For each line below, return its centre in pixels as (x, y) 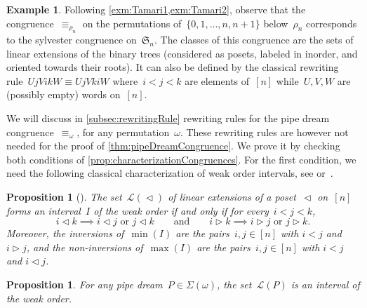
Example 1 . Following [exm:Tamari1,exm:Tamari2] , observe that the (156, 9)
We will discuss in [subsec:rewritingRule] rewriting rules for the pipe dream (168, 118)
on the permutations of (132, 23)
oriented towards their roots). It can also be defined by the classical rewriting (173, 67)
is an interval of (325, 284)
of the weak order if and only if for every (181, 210)
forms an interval (44, 210)
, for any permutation (123, 132)
